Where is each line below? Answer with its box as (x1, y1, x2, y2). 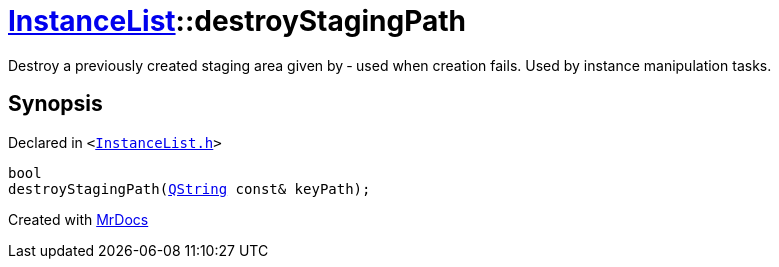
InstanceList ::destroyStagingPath (8, 4, 466, 38)
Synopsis (8, 91, 103, 117)
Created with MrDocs (8, 210, 149, 228)
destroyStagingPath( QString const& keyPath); (8, 180, 371, 197)
